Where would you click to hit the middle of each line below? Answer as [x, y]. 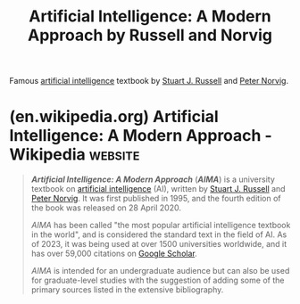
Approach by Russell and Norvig [150, 35]
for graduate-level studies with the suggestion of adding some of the [158, 280]
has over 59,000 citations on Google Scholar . [114, 254]
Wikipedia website [75, 155]
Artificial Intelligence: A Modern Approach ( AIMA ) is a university [153, 179]
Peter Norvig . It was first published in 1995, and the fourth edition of [156, 199]
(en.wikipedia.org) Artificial [114, 117]
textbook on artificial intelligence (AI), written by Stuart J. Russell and [158, 189]
